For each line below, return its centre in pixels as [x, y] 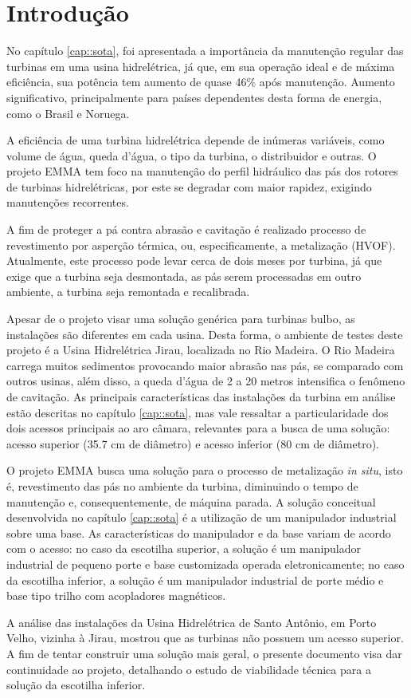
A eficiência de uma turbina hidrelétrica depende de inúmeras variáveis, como [196, 140]
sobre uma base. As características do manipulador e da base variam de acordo [199, 532]
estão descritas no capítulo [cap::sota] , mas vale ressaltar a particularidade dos [198, 412]
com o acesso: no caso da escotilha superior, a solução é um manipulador [184, 548]
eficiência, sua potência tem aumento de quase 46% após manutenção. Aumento [201, 82]
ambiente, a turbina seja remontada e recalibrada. [128, 292]
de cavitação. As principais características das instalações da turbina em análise [201, 396]
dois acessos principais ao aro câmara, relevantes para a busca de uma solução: [198, 428]
